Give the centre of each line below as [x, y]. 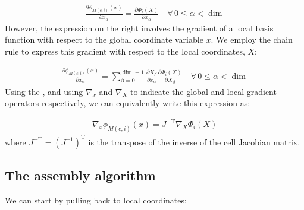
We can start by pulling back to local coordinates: [96, 200]
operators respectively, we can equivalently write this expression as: [128, 103]
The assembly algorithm [80, 175]
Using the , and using [44, 91]
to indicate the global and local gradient [203, 91]
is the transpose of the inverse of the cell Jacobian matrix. [194, 141]
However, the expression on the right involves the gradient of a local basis [139, 28]
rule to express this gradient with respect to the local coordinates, [125, 51]
